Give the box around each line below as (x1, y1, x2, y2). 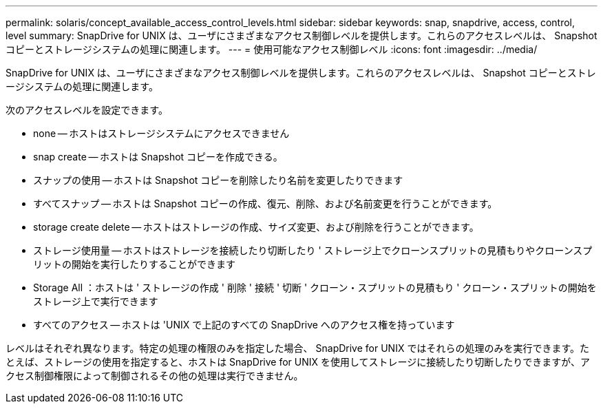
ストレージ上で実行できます (33, 295, 158, 307)
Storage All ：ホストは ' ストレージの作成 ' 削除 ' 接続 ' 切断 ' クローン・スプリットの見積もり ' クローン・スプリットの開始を (33, 282, 597, 293)
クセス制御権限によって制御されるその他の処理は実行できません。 (6, 370, 304, 381)
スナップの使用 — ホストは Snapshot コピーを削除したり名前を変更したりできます (33, 174, 403, 186)
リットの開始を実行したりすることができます (33, 258, 235, 270)
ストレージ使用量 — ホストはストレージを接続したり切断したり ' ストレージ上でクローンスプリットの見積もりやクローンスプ (33, 244, 593, 256)
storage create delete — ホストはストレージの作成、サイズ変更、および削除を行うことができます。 (33, 221, 479, 233)
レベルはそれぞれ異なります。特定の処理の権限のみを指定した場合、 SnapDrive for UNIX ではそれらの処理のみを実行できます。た (6, 342, 590, 354)
